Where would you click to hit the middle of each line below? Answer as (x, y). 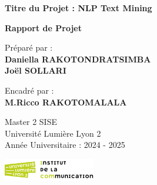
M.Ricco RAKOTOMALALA (66, 102)
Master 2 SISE (31, 122)
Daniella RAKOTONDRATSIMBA (78, 59)
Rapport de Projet (43, 27)
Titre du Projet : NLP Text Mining (78, 8)
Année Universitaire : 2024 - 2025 (65, 145)
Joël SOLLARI (36, 70)
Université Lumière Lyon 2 (53, 133)
